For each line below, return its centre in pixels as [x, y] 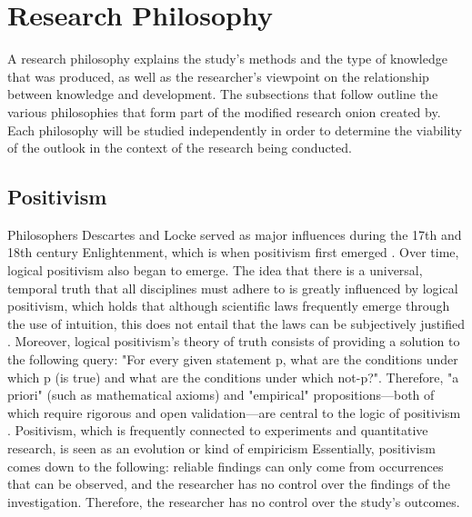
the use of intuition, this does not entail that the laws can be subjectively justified [236, 323]
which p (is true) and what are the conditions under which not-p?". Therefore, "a [233, 377]
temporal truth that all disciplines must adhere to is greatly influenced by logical [233, 288]
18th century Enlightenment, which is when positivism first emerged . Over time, [233, 252]
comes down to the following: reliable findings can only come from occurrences [226, 466]
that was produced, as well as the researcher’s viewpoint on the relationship [218, 76]
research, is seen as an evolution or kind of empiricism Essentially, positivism [221, 448]
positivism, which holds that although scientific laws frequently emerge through [229, 306]
